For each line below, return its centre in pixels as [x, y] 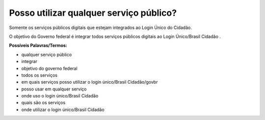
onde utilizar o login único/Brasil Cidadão [63, 109]
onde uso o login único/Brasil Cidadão [60, 96]
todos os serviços [39, 75]
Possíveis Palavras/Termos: [38, 45]
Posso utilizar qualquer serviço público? [93, 13]
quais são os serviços [43, 103]
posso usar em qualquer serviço [54, 89]
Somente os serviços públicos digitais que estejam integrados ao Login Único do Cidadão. [101, 28]
